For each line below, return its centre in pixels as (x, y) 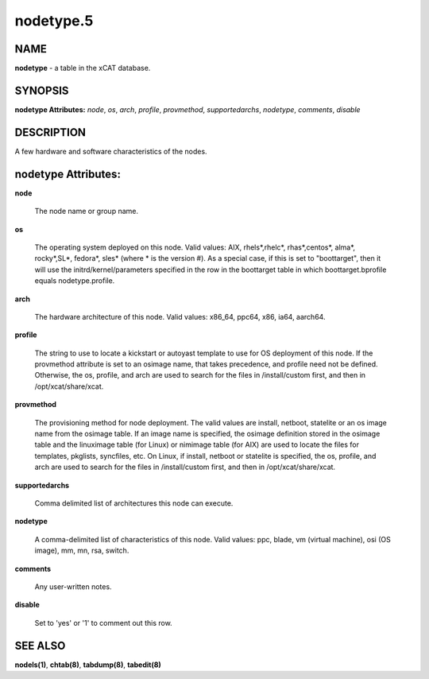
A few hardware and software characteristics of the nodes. (111, 151)
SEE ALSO (40, 645)
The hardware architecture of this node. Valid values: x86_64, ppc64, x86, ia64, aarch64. (180, 316)
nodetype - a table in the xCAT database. (83, 68)
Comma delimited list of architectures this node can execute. (134, 503)
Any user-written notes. (73, 586)
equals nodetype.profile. (75, 281)
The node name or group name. (87, 211)
